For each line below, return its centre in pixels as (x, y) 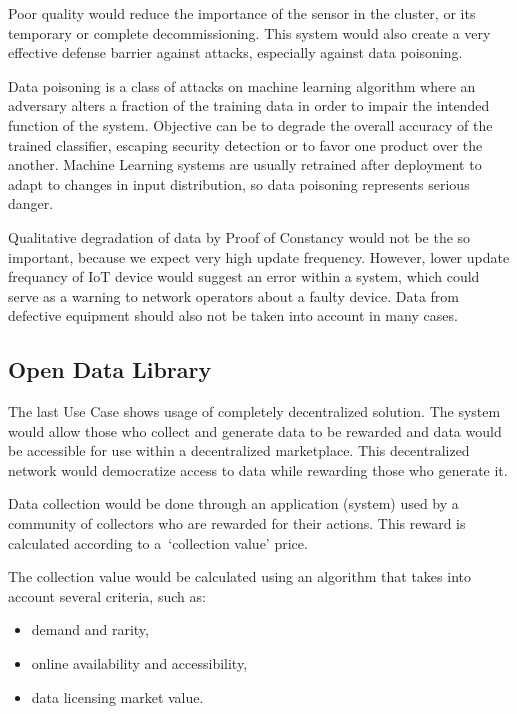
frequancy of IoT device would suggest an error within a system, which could (244, 276)
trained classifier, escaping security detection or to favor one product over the (245, 144)
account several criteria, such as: (107, 595)
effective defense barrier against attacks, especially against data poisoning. (235, 52)
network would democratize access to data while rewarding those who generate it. (258, 469)
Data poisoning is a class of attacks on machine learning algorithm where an (242, 85)
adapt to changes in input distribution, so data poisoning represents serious (239, 183)
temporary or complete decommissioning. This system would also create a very (249, 32)
